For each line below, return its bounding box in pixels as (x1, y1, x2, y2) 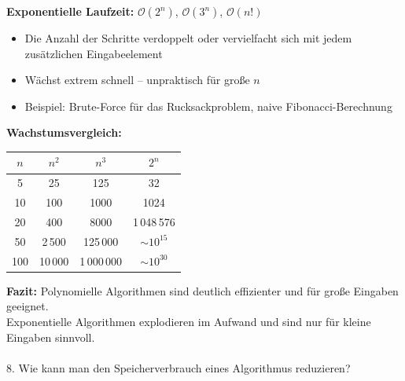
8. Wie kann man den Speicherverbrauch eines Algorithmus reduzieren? (6, 359, 351, 376)
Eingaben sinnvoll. (6, 328, 95, 345)
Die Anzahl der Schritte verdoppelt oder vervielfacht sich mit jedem (24, 30, 352, 46)
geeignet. (6, 298, 49, 314)
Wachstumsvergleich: (6, 124, 122, 141)
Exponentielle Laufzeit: (6, 3, 134, 19)
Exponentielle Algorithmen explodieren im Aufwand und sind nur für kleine (6, 313, 371, 329)
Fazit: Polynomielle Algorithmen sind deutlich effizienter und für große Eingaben (6, 282, 399, 299)
